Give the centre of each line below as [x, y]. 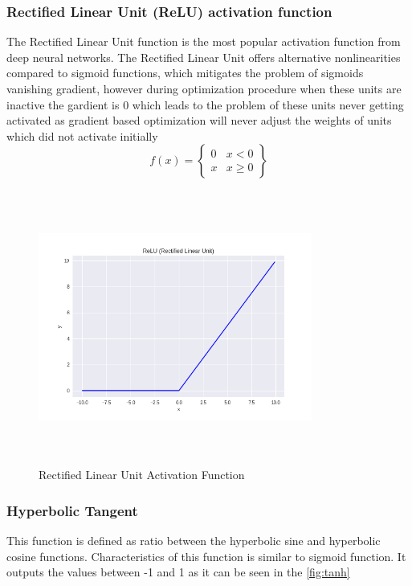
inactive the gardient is [63, 104]
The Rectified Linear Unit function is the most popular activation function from [204, 41]
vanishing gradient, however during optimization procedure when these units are [204, 88]
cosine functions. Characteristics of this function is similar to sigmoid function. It [206, 556]
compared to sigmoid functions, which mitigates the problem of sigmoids [185, 73]
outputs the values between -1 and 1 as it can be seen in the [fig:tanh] [178, 572]
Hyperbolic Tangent [72, 510]
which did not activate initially [82, 135]
